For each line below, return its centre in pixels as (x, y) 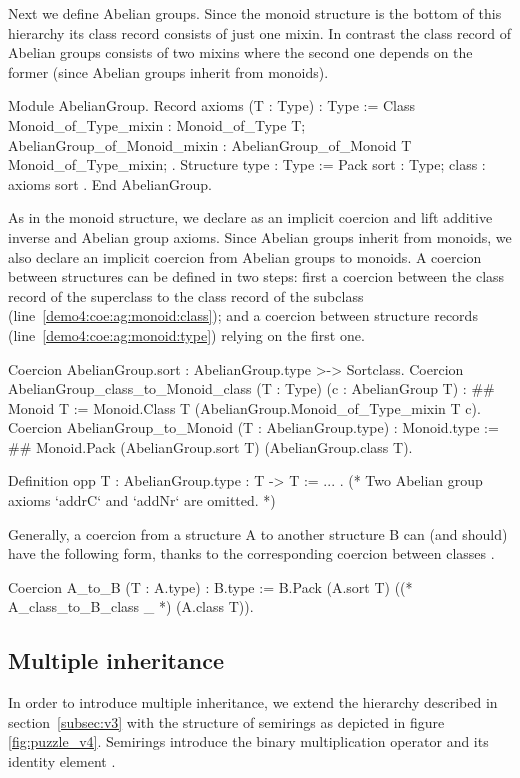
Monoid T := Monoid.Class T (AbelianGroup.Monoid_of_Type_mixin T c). (244, 407)
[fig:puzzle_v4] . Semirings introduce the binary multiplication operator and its (248, 741)
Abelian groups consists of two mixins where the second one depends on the (240, 52)
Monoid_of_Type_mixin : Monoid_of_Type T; (157, 124)
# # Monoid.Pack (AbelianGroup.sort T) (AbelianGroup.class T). (210, 446)
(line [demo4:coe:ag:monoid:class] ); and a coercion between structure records (243, 315)
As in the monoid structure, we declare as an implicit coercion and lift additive (250, 217)
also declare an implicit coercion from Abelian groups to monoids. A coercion (245, 256)
